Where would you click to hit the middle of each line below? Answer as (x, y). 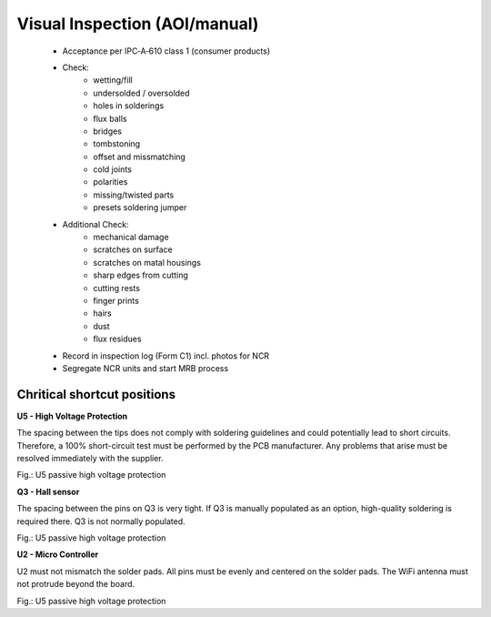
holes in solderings (129, 106)
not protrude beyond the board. (76, 584)
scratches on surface (133, 249)
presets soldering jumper (140, 207)
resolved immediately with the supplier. (90, 458)
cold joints (112, 169)
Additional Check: (95, 224)
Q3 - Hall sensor (48, 491)
